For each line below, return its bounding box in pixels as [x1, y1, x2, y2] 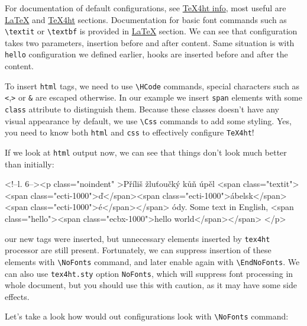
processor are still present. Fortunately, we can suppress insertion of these [5, 244, 272, 256]
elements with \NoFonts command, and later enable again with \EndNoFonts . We [5, 255, 300, 267]
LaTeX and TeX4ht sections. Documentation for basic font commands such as [5, 13, 287, 25]
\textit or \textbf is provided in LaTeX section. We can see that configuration [5, 25, 298, 37]
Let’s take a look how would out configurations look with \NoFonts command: [5, 310, 289, 322]
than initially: [5, 157, 54, 170]
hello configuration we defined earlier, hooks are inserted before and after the [5, 48, 288, 60]
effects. [5, 290, 30, 302]
